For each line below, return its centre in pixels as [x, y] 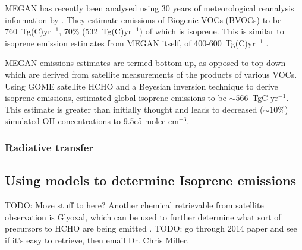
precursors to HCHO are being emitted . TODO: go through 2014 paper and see [151, 228]
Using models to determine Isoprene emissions [151, 180]
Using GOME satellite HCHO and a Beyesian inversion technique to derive [141, 86]
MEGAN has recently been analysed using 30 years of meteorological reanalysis [150, 8]
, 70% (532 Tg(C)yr [95, 31]
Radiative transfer [49, 147]
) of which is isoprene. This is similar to [212, 31]
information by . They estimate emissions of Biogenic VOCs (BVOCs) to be [143, 19]
